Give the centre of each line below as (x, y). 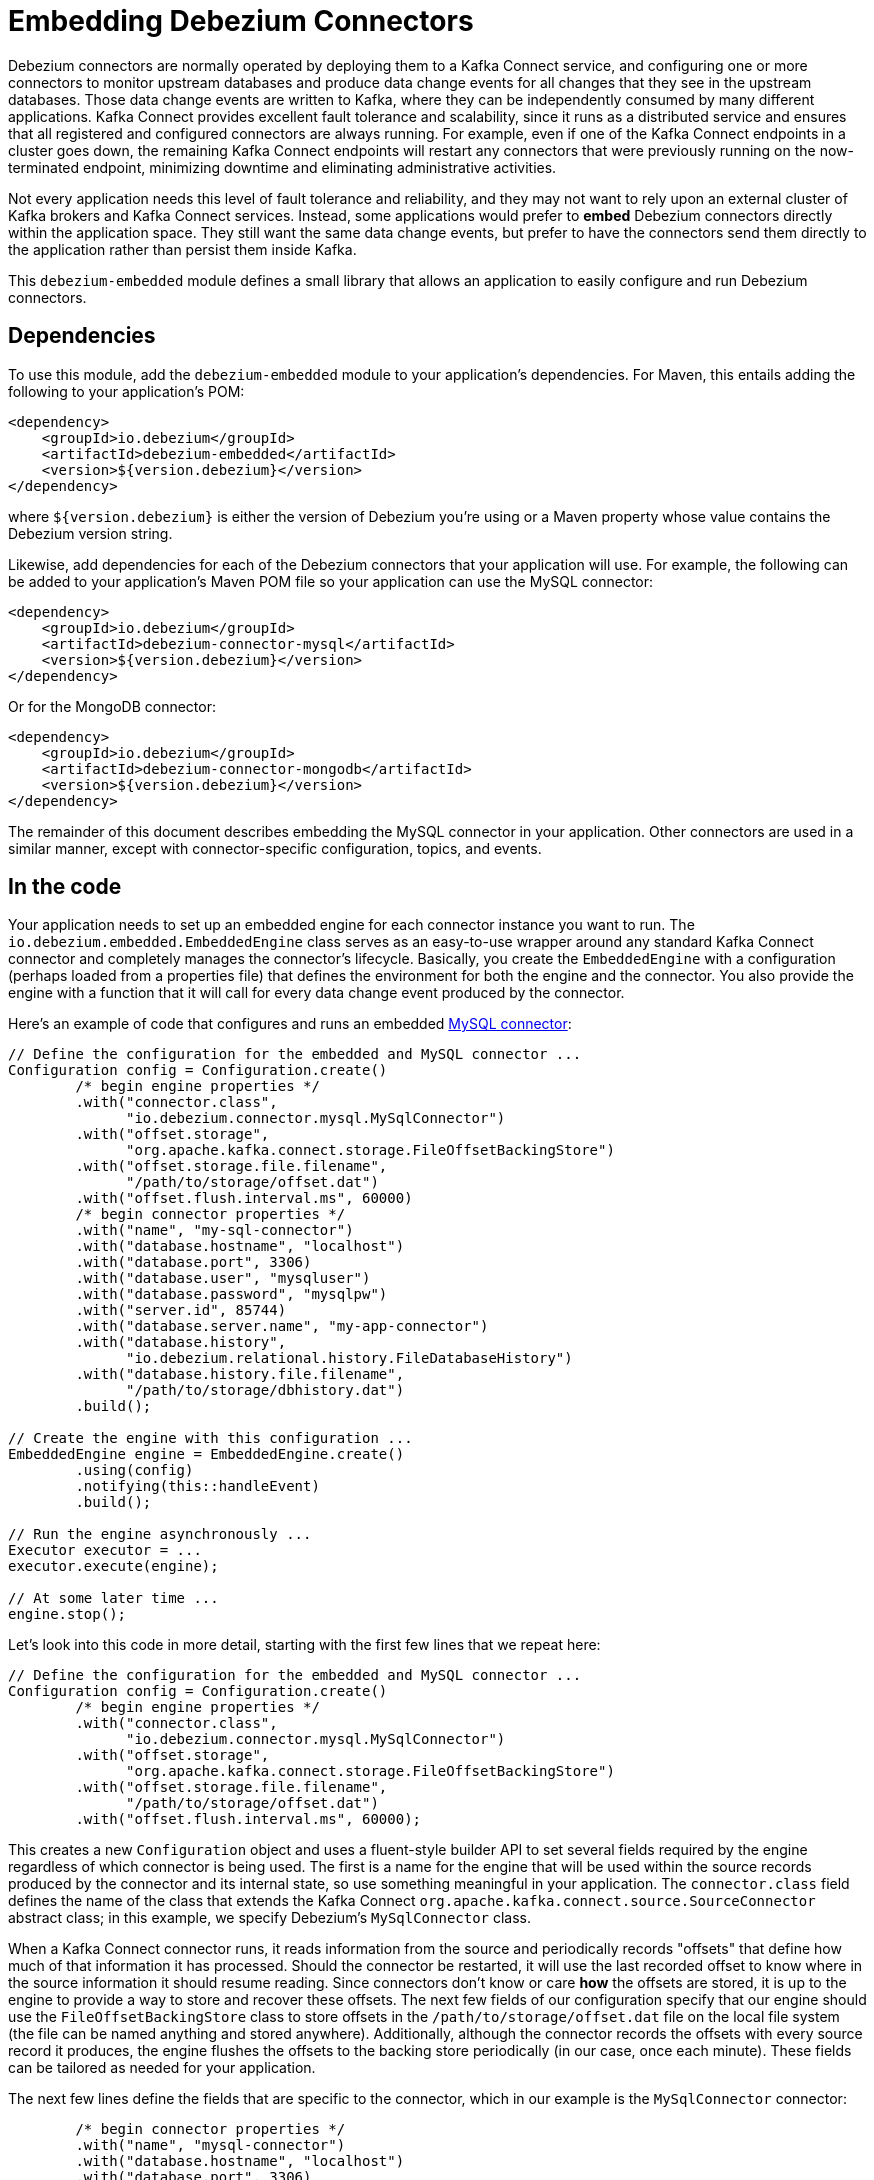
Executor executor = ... (105, 1550)
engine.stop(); (67, 1614)
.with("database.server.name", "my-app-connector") (282, 1326)
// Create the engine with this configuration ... (210, 1438)
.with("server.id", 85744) (181, 1310)
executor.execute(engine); (113, 1566)
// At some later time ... (113, 1598)
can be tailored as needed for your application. (162, 2068)
